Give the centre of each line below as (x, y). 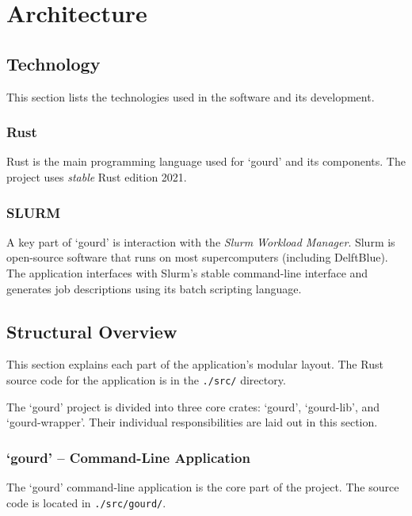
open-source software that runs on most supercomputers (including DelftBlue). (197, 257)
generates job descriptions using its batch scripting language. (154, 288)
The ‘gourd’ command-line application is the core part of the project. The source (203, 487)
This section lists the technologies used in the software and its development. (191, 96)
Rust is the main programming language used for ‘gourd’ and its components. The (206, 161)
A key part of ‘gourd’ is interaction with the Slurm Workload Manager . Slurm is (201, 241)
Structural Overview (92, 331)
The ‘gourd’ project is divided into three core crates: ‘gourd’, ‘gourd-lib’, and (193, 406)
